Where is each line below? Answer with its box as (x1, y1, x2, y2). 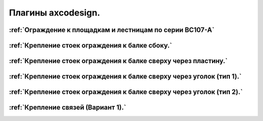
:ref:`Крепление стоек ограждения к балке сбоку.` (9, 41, 172, 50)
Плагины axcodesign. (9, 7, 100, 18)
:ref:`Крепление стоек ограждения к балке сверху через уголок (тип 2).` (9, 88, 243, 96)
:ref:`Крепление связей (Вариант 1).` (9, 104, 127, 112)
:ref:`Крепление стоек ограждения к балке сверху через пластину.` (9, 57, 228, 65)
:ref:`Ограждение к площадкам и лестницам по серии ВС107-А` (9, 26, 215, 34)
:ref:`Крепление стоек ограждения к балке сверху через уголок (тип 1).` (9, 72, 242, 81)
